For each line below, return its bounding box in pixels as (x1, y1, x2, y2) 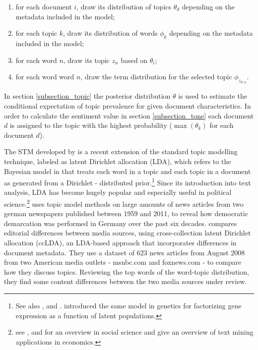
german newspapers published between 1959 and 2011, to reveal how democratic (4, 208, 248, 219)
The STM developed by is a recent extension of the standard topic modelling (4, 146, 238, 157)
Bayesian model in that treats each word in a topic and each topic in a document (4, 166, 251, 176)
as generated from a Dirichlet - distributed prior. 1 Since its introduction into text (4, 176, 251, 187)
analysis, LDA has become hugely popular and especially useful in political (4, 187, 232, 197)
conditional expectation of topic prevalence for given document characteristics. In (4, 100, 251, 111)
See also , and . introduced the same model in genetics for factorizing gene (15, 300, 242, 310)
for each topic (15, 28, 58, 38)
